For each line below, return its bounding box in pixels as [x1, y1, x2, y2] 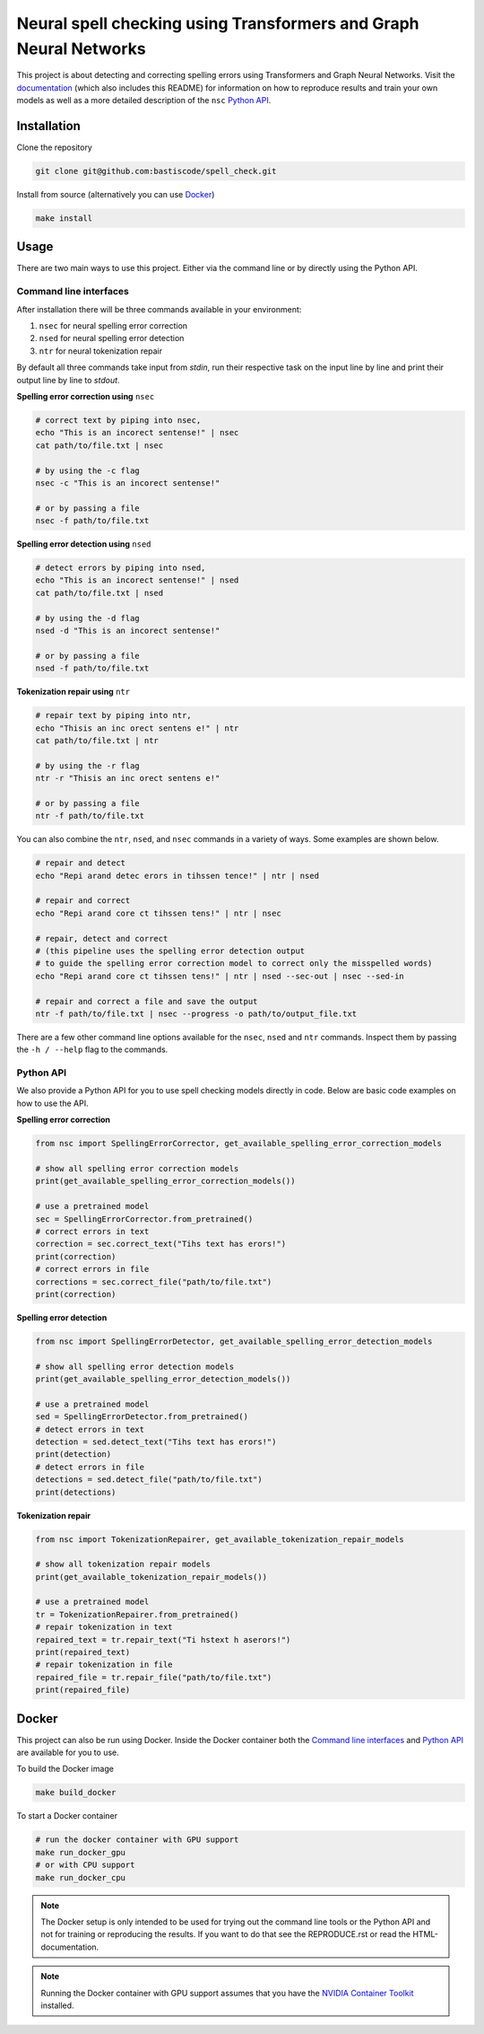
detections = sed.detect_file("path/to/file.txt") [35, 1475, 264, 1485]
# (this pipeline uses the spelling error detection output [35, 945, 306, 956]
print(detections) [35, 1486, 117, 1497]
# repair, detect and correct [35, 934, 169, 943]
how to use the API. [16, 1098, 89, 1109]
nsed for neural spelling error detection [39, 333, 185, 344]
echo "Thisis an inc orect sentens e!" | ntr [35, 723, 239, 733]
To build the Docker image [16, 1764, 114, 1775]
